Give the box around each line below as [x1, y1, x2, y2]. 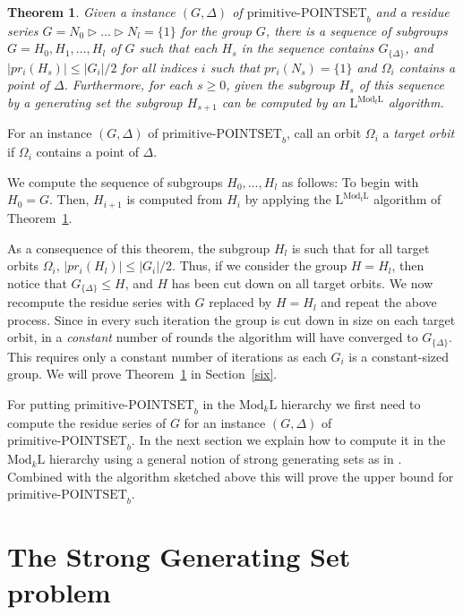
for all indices [121, 57, 197, 76]
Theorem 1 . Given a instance [7, 3, 176, 21]
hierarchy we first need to [280, 394, 421, 413]
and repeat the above [321, 293, 437, 312]
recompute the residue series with [7, 293, 191, 312]
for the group [180, 21, 252, 39]
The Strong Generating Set [7, 538, 351, 575]
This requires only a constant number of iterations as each [7, 346, 327, 365]
